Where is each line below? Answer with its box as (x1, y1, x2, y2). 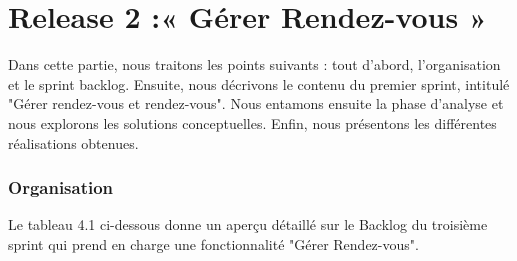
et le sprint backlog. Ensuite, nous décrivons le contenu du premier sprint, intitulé (8, 73, 510, 94)
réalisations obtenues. (8, 132, 139, 153)
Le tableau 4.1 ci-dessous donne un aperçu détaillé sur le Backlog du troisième (8, 214, 488, 235)
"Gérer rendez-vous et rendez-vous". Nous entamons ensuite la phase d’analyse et (8, 93, 504, 114)
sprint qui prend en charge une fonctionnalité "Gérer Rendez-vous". (8, 233, 419, 254)
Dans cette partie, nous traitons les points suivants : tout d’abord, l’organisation (8, 54, 501, 75)
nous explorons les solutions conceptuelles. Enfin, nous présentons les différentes (8, 112, 497, 133)
